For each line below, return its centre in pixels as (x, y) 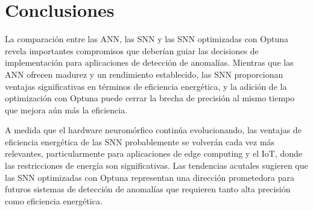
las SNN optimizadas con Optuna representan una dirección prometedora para (150, 177)
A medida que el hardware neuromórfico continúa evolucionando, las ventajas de (153, 130)
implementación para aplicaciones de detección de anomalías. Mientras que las (149, 62)
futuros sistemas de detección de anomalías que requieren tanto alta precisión (148, 189)
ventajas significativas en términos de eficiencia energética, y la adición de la (146, 86)
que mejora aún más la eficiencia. (66, 109)
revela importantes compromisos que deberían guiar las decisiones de (132, 50)
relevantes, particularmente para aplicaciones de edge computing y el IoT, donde (154, 153)
